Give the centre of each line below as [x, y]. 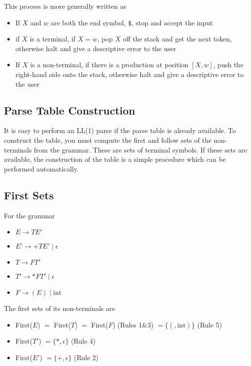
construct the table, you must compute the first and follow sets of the [108, 140]
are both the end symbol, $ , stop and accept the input [132, 22]
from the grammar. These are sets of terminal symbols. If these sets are [141, 149]
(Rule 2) [86, 357]
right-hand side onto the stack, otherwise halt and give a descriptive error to [129, 74]
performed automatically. [41, 168]
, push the [228, 65]
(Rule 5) [210, 324]
